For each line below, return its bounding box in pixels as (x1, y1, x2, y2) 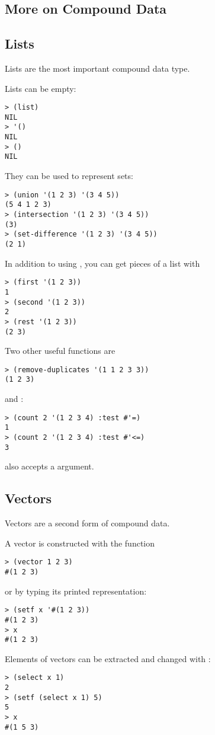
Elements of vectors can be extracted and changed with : (5, 652, 211, 664)
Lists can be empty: (5, 82, 76, 94)
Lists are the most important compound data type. (5, 62, 190, 74)
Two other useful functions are (5, 344, 115, 357)
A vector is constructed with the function (5, 536, 155, 549)
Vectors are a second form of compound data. (5, 517, 170, 529)
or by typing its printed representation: (5, 584, 147, 597)
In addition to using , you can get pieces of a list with (5, 257, 200, 269)
